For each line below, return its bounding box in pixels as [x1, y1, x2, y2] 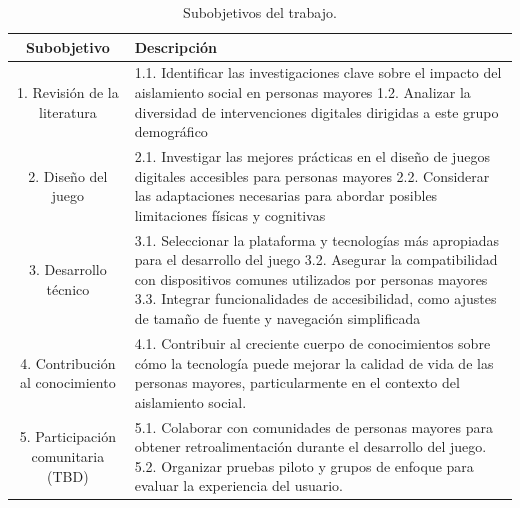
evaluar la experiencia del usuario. [134, 475, 343, 496]
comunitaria [31, 445, 105, 466]
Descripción [134, 36, 218, 57]
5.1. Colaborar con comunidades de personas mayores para [134, 416, 493, 437]
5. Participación [19, 426, 117, 447]
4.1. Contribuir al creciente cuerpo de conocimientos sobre [134, 332, 491, 353]
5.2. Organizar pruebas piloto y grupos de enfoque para [134, 455, 474, 476]
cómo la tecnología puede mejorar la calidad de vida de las [134, 352, 494, 373]
